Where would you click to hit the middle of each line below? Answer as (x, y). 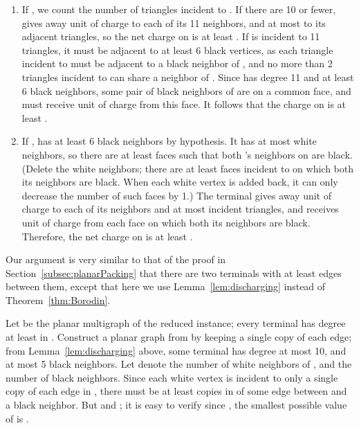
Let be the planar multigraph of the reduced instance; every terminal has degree (176, 323)
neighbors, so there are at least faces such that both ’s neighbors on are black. (187, 154)
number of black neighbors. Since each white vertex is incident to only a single (172, 377)
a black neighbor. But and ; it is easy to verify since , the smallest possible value (176, 405)
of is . (17, 418)
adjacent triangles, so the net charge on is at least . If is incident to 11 (171, 36)
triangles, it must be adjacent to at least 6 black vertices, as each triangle (177, 50)
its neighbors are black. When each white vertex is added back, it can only (180, 182)
